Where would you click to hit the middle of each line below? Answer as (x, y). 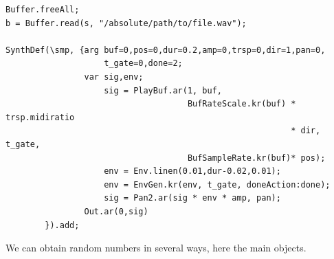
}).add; (62, 225)
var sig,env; (114, 77)
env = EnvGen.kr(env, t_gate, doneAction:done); (217, 184)
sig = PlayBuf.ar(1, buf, (163, 90)
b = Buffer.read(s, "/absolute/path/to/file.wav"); (126, 23)
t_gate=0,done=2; (143, 64)
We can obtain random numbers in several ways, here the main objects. (156, 248)
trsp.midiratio (40, 117)
